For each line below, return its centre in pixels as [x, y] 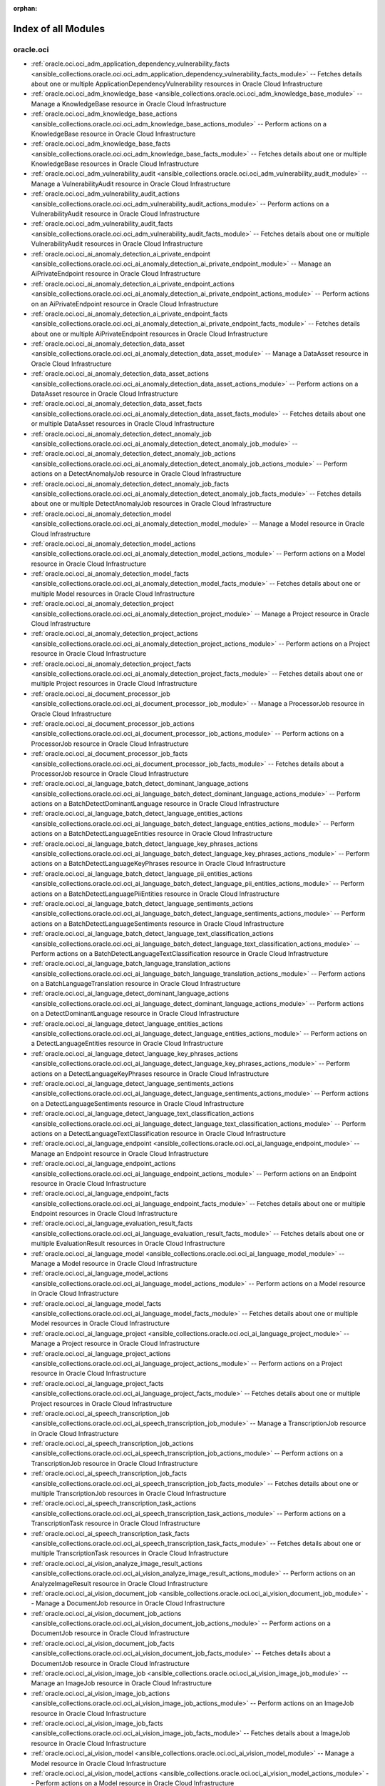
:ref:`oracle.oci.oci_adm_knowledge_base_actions [104, 114]
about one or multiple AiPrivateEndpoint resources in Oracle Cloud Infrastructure [150, 334]
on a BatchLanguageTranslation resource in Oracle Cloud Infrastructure [136, 984]
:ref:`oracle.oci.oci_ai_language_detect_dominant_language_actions [130, 994]
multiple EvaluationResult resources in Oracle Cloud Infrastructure [128, 1244]
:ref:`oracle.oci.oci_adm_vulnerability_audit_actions [105, 194]
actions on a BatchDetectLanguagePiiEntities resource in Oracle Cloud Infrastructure [155, 894]
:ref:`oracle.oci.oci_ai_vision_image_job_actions [101, 1693]
